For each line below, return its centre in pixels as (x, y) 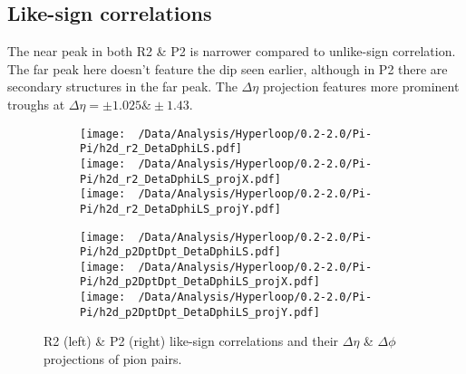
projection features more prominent (361, 86)
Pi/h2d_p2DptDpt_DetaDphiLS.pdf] (180, 252)
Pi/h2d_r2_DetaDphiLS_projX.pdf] (180, 179)
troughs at (36, 104)
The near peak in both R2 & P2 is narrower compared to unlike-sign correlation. (232, 51)
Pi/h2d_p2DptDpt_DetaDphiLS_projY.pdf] (200, 312)
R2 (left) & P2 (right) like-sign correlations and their (191, 341)
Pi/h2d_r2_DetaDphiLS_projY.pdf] (180, 209)
